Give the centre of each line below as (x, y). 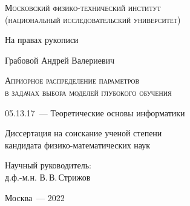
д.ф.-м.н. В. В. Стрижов (48, 177)
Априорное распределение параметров (72, 80)
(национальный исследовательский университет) (93, 19)
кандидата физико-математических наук (78, 145)
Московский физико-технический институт (83, 7)
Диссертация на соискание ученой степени (84, 133)
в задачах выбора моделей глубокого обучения (88, 92)
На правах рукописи (42, 40)
